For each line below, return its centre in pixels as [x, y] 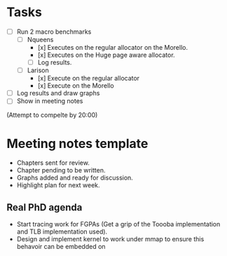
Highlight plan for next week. [58, 185]
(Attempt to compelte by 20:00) [52, 115]
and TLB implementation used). [62, 231]
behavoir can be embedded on [61, 247]
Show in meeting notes [50, 101]
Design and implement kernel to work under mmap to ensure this [110, 239]
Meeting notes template [77, 143]
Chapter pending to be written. [61, 170]
